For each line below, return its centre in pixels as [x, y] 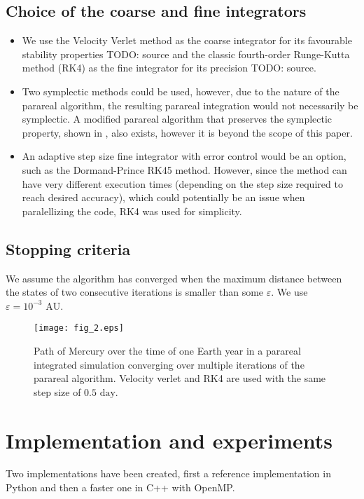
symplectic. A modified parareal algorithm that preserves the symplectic [177, 119]
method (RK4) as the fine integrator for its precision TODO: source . [169, 68]
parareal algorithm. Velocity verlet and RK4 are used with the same [180, 378]
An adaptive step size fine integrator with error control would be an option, [184, 156]
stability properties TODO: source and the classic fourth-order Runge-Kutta [186, 54]
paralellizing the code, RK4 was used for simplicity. [132, 211]
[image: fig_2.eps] [79, 328]
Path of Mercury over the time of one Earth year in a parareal [167, 350]
